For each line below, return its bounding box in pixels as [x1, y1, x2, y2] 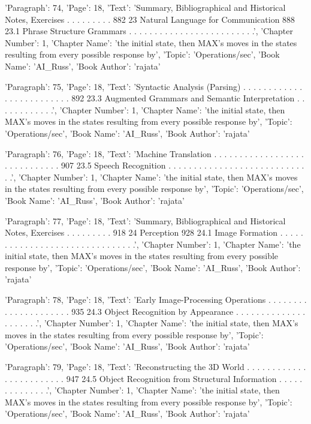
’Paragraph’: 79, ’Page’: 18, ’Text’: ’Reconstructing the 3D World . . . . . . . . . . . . [5, 360, 306, 373]
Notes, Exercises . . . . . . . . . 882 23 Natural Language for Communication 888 [5, 13, 295, 25]
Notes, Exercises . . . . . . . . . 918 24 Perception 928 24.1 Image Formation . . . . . [5, 226, 303, 239]
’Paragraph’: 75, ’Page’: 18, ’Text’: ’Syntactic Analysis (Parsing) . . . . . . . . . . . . [5, 80, 303, 92]
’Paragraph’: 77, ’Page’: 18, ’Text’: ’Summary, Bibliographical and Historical [5, 214, 286, 227]
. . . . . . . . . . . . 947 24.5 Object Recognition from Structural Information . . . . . [5, 372, 303, 384]
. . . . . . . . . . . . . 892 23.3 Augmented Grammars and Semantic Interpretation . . [5, 92, 305, 104]
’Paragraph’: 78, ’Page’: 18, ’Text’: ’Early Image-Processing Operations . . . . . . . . [5, 293, 307, 306]
